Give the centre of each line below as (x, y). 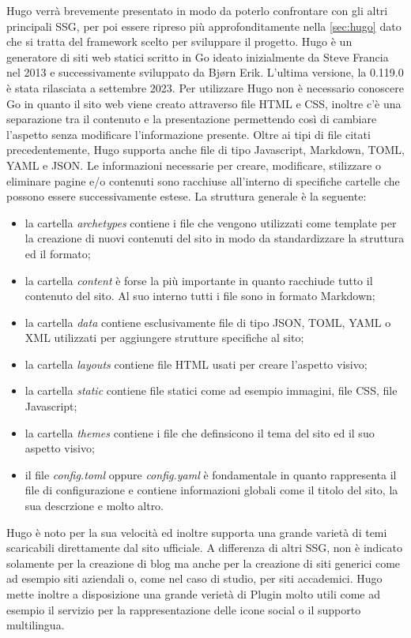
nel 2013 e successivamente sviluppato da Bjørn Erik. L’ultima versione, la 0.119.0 (205, 72)
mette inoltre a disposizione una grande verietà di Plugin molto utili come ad (193, 594)
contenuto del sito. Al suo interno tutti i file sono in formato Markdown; (200, 296)
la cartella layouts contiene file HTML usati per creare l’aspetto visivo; (196, 364)
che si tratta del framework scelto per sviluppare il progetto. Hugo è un (179, 41)
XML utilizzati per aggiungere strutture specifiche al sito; (164, 338)
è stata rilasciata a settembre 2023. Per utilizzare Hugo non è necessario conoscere (205, 87)
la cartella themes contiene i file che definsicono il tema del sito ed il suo (200, 432)
